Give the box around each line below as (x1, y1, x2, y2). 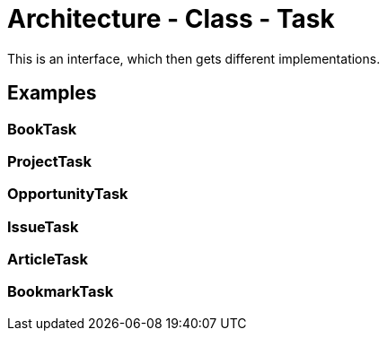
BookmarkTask (7, 282, 114, 301)
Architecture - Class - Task (7, 4, 335, 34)
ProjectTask (7, 152, 92, 170)
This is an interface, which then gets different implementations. (7, 50, 381, 66)
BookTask (7, 119, 77, 138)
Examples (7, 82, 97, 105)
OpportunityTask (7, 185, 128, 204)
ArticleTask (7, 250, 89, 269)
